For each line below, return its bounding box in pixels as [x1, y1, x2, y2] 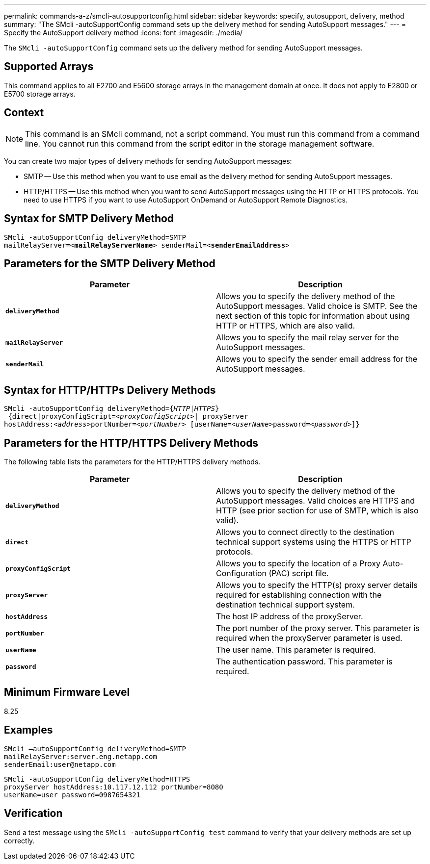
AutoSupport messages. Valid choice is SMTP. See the [216, 301, 418, 311]
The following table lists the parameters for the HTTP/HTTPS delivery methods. [4, 457, 261, 466]
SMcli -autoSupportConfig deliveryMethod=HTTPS [4, 775, 190, 783]
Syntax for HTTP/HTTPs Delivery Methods [4, 383, 216, 396]
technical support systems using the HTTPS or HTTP [216, 537, 411, 547]
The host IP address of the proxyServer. [216, 611, 363, 622]
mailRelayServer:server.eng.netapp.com [4, 752, 157, 761]
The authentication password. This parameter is [216, 657, 393, 667]
